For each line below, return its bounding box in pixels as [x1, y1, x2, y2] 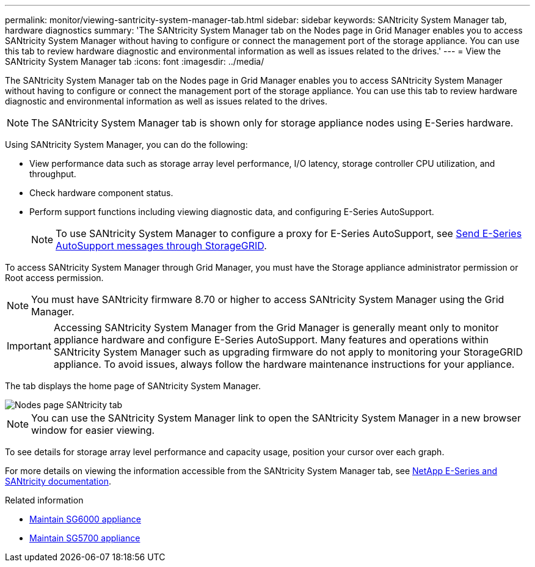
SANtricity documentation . [5, 476, 111, 486]
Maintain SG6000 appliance [29, 514, 141, 524]
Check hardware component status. [29, 188, 173, 198]
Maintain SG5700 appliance [29, 533, 140, 543]
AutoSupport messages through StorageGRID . [56, 240, 267, 252]
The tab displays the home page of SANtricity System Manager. [5, 381, 261, 391]
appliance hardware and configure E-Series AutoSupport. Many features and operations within [53, 334, 489, 346]
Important [7, 340, 51, 352]
